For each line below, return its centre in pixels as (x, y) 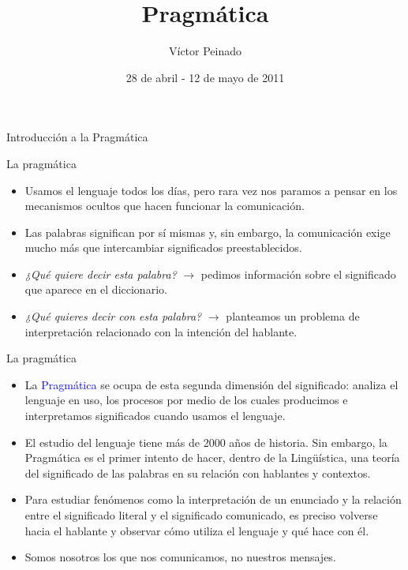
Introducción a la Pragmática (77, 137)
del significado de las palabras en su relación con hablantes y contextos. (198, 472)
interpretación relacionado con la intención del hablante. (161, 331)
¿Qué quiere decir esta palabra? (101, 274)
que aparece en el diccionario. (96, 289)
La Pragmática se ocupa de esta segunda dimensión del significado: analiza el (211, 384)
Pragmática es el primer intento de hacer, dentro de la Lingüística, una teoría (212, 457)
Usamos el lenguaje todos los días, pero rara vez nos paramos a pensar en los (211, 190)
